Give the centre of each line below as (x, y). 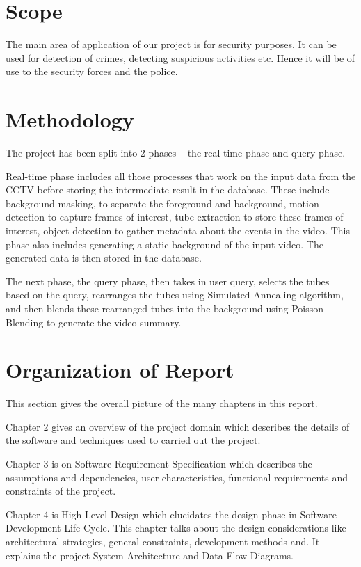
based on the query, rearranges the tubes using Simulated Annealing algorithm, (175, 295)
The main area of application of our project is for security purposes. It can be (171, 44)
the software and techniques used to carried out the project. (133, 440)
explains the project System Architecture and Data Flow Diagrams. (150, 555)
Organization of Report (120, 370)
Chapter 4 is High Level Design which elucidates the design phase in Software (171, 514)
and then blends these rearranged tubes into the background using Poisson (165, 308)
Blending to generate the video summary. (94, 322)
